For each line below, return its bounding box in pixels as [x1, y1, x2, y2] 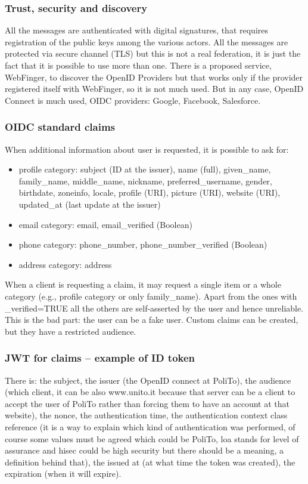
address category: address [18, 258, 112, 270]
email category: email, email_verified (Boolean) [18, 218, 192, 230]
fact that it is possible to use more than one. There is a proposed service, [5, 59, 272, 71]
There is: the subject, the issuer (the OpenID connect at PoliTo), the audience [5, 374, 291, 386]
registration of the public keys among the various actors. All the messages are [5, 35, 288, 48]
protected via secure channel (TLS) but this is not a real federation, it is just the [5, 47, 301, 60]
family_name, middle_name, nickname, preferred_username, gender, [18, 174, 272, 187]
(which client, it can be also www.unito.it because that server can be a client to [5, 386, 295, 398]
